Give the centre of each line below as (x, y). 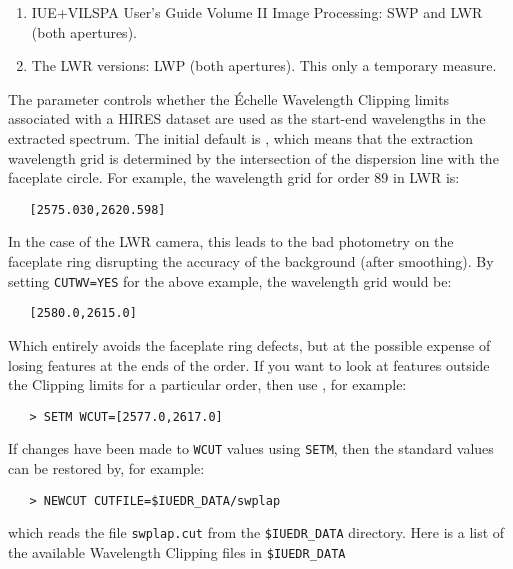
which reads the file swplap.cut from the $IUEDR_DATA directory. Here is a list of (256, 532)
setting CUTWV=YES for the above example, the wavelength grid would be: (230, 280)
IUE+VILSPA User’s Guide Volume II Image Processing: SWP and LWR (257, 12)
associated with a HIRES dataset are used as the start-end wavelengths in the (247, 118)
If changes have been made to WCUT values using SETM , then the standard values (251, 448)
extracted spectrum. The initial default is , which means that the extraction (241, 137)
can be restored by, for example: (106, 468)
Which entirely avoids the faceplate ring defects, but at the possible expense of (249, 344)
